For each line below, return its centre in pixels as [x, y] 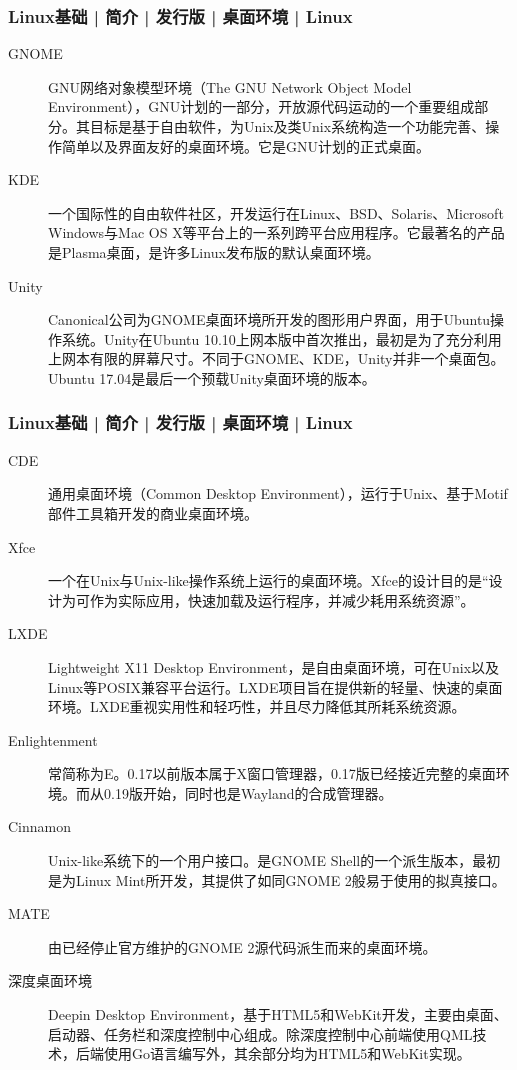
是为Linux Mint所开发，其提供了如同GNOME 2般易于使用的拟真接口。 [277, 879]
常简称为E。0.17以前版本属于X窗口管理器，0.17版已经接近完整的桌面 [272, 773]
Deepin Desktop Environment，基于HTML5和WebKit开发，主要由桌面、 [278, 1014]
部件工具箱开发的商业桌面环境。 [153, 512]
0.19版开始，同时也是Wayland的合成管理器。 [248, 792]
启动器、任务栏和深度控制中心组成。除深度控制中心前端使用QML [260, 1033]
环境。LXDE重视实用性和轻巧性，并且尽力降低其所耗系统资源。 [257, 706]
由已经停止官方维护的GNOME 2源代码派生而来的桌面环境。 [242, 946]
